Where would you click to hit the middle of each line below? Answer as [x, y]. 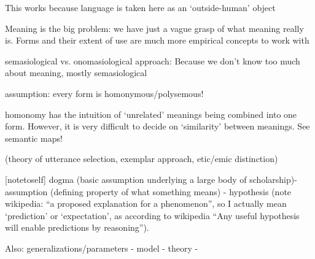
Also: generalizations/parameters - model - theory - [102, 248]
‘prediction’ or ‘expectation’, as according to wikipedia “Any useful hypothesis [152, 215]
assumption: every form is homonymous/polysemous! [104, 93]
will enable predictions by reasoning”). [77, 227]
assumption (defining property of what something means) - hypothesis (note [148, 191]
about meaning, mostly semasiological [76, 73]
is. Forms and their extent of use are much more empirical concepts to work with [157, 40]
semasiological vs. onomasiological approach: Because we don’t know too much [153, 60]
